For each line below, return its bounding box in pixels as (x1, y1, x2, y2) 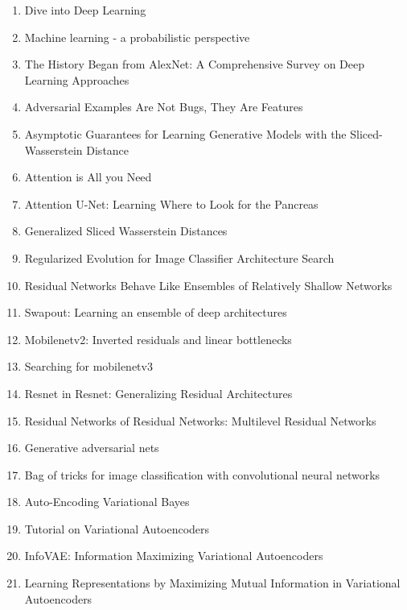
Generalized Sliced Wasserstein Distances (24, 222, 228, 239)
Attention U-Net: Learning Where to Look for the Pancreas (24, 195, 319, 212)
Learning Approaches (24, 71, 129, 88)
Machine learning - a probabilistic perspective (24, 28, 250, 45)
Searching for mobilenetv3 (24, 358, 153, 375)
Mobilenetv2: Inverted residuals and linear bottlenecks (24, 330, 292, 347)
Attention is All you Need (24, 168, 152, 185)
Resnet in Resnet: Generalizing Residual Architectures (24, 384, 293, 401)
